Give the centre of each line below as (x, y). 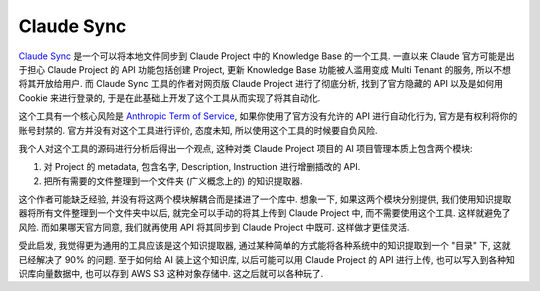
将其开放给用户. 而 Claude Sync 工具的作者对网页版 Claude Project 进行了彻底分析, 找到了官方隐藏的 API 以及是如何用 (261, 84)
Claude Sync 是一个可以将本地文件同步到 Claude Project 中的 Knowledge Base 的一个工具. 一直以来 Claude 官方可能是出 (266, 56)
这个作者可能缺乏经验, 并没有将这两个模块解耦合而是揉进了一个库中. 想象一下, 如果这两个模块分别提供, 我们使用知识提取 (265, 199)
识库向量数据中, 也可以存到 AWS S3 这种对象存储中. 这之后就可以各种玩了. (171, 274)
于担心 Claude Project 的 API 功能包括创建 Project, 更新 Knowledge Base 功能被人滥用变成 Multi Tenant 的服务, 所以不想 (265, 69)
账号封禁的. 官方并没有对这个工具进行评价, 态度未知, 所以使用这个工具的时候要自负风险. (198, 130)
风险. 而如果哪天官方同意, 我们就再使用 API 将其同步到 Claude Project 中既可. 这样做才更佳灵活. (214, 227)
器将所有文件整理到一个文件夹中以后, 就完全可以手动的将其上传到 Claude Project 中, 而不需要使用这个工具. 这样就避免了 (264, 213)
